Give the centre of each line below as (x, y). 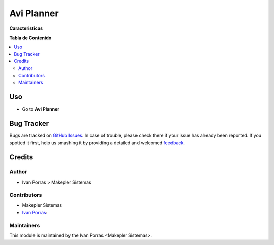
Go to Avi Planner (41, 109)
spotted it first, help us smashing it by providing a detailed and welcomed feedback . (97, 143)
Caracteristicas (26, 28)
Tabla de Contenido (30, 38)
